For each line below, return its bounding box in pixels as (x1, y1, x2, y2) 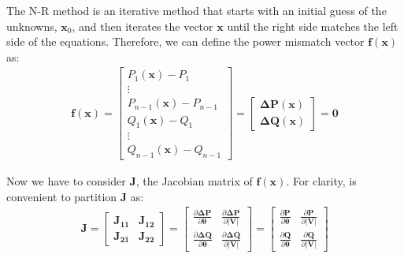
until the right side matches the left (227, 17, 398, 34)
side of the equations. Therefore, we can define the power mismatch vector (6, 33, 365, 50)
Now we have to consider (6, 173, 126, 189)
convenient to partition (6, 188, 117, 204)
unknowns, (6, 17, 57, 34)
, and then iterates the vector (72, 17, 213, 34)
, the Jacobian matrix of (135, 173, 253, 189)
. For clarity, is (286, 173, 357, 189)
